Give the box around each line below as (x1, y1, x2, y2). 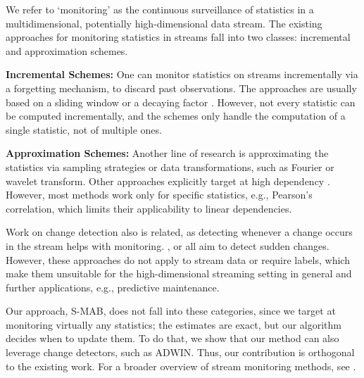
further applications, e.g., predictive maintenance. (6, 279, 220, 294)
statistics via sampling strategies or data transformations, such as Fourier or (6, 159, 334, 174)
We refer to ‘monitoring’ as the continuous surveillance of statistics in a (6, 2, 314, 16)
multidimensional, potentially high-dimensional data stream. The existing (6, 15, 322, 30)
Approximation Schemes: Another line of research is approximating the (6, 146, 329, 160)
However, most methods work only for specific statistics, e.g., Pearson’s (6, 187, 313, 202)
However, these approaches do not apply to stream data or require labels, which (6, 252, 350, 267)
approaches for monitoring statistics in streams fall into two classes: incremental (6, 30, 351, 44)
